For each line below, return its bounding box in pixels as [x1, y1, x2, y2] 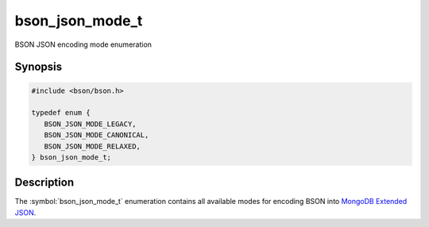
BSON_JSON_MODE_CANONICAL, [44, 131, 149, 140]
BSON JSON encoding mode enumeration [14, 40, 153, 49]
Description [14, 175, 75, 190]
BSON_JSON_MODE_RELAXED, [44, 141, 141, 151]
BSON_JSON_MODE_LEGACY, [44, 119, 137, 129]
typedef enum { [31, 108, 91, 117]
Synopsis [14, 60, 63, 74]
